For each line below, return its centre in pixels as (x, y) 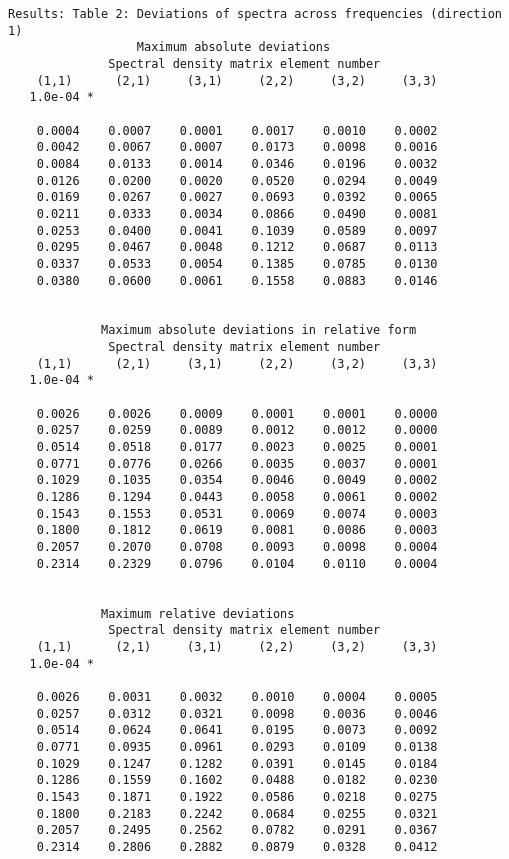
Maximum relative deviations (198, 613)
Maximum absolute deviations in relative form (259, 330)
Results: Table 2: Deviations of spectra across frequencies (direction (255, 14)
